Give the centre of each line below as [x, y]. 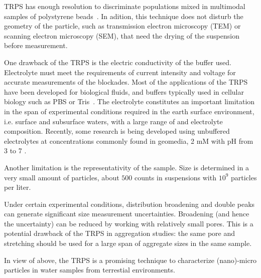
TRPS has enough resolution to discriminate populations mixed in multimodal [125, 6]
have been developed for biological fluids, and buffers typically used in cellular [124, 91]
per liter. [18, 187]
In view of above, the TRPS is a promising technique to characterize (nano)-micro [130, 260]
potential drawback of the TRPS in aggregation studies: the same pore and [120, 233]
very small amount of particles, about [62, 177]
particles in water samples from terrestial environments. [90, 270]
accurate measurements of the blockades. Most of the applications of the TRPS [126, 82]
